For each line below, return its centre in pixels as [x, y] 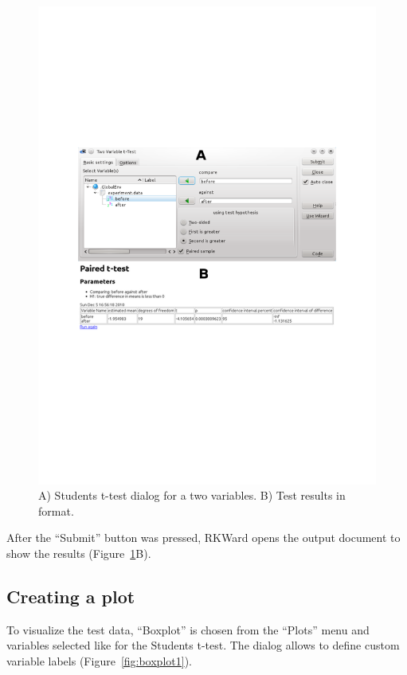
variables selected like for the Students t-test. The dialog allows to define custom [203, 645]
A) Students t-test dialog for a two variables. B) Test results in [192, 495]
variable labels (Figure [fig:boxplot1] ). [99, 661]
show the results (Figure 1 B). [79, 553]
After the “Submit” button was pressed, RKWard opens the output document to [203, 538]
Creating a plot [71, 597]
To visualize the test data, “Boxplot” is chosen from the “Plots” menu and [188, 629]
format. [56, 510]
